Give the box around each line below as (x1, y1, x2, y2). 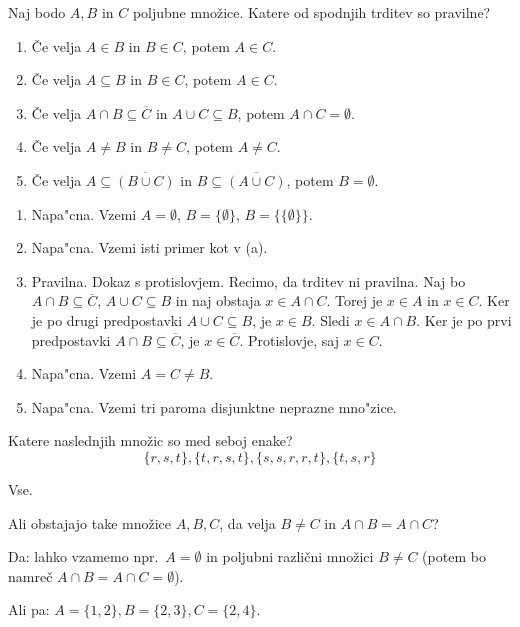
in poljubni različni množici (206, 546, 374, 567)
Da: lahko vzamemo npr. (8, 546, 159, 567)
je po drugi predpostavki (31, 309, 183, 330)
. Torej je (326, 290, 383, 311)
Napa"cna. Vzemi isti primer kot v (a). (31, 237, 268, 258)
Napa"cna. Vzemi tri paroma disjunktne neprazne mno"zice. (31, 396, 397, 417)
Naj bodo (8, 2, 66, 22)
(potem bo (422, 546, 486, 567)
